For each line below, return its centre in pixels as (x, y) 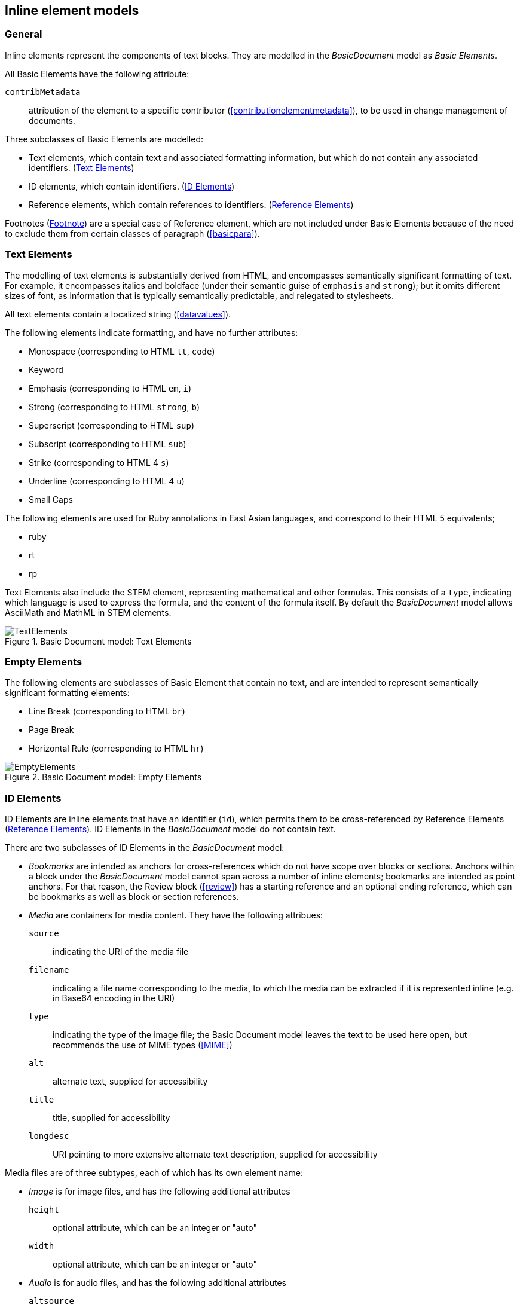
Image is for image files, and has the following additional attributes (160, 1192)
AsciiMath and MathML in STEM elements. (88, 612)
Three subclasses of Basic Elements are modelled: (104, 139)
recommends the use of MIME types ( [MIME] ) (143, 1045)
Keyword (46, 369)
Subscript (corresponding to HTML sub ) (108, 444)
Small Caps (51, 499)
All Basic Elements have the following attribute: (97, 74)
